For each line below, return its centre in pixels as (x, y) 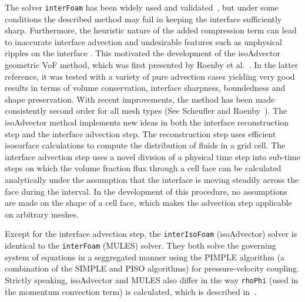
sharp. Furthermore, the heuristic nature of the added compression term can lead (151, 30)
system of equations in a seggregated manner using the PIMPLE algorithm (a (145, 257)
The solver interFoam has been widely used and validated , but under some (142, 7)
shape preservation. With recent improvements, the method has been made (140, 99)
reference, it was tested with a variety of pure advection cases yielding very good (150, 76)
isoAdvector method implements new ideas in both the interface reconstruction (147, 122)
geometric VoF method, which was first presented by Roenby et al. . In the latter (152, 65)
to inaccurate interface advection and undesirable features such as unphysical (143, 41)
